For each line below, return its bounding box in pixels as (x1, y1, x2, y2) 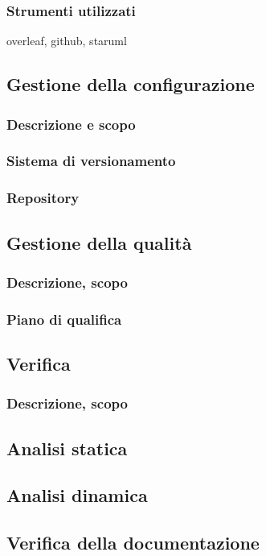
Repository (6, 188, 80, 208)
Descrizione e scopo (6, 114, 136, 134)
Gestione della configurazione (6, 72, 255, 97)
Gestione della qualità (6, 230, 192, 255)
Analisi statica (6, 435, 128, 460)
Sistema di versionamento (6, 151, 176, 171)
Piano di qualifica (6, 309, 122, 329)
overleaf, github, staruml (6, 32, 127, 49)
